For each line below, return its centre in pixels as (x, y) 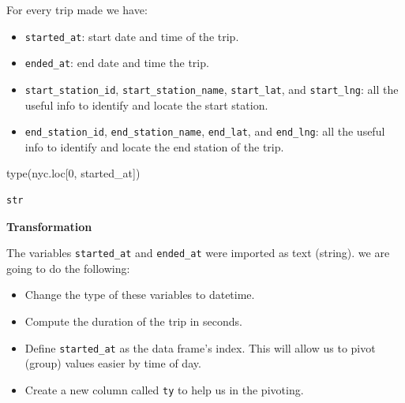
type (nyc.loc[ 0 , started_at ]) (73, 173)
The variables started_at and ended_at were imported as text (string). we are (198, 253)
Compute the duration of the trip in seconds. (133, 321)
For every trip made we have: (77, 9)
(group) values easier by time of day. (113, 363)
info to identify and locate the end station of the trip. (154, 146)
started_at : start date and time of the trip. (132, 36)
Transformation (49, 226)
